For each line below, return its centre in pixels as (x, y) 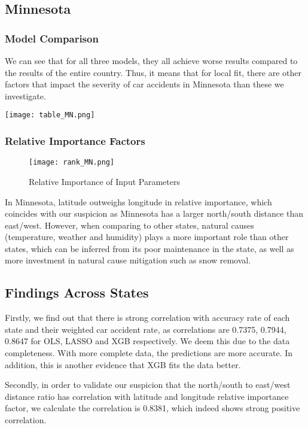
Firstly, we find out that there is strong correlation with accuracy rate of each (147, 318)
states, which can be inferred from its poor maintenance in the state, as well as (150, 248)
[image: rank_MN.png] (72, 163)
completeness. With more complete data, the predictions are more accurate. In (149, 353)
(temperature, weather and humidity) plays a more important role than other (147, 237)
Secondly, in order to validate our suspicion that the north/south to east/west (148, 385)
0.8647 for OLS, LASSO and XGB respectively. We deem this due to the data (147, 341)
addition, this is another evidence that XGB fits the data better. (123, 364)
